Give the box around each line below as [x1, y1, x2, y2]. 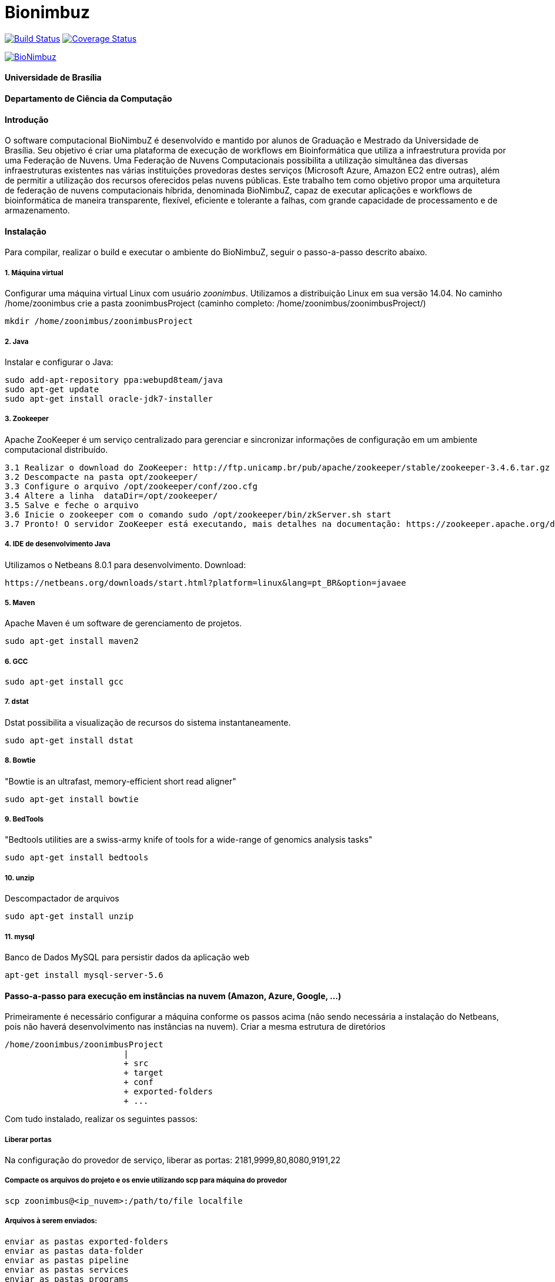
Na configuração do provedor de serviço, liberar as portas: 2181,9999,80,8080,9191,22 [5, 1155, 341, 1165]
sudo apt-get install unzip [5, 912, 134, 922]
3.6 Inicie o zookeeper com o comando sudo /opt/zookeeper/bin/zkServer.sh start [5, 509, 392, 519]
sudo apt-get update [5, 384, 99, 394]
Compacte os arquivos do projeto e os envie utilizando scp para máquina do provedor [5, 1176, 287, 1185]
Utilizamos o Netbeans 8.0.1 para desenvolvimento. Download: [5, 559, 246, 570]
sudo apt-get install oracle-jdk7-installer [5, 393, 213, 403]
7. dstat [5, 697, 29, 706]
